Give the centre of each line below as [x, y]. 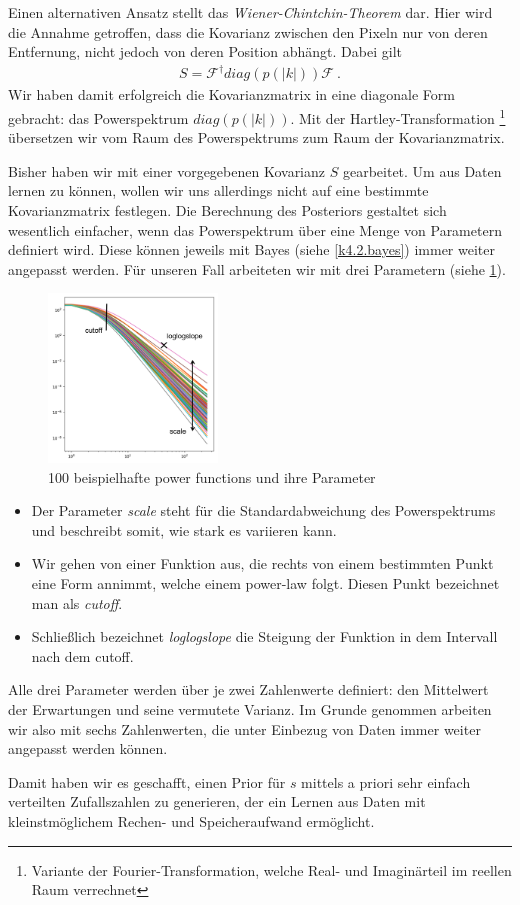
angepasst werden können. [88, 748]
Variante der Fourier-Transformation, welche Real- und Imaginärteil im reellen [271, 869]
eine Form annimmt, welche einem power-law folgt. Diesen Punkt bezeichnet [265, 583]
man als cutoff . [77, 602]
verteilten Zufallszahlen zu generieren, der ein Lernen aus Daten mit [217, 801]
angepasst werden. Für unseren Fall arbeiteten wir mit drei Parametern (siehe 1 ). [257, 268]
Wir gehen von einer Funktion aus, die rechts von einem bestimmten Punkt [262, 563]
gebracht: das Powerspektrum [98, 117]
